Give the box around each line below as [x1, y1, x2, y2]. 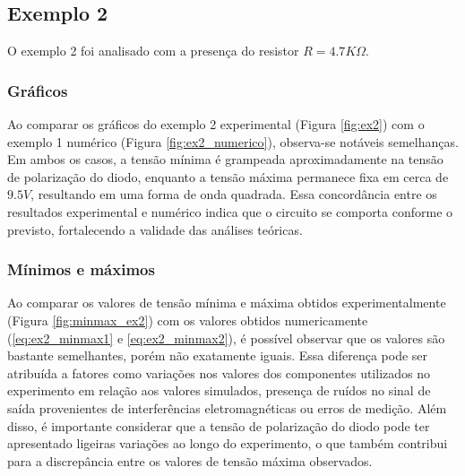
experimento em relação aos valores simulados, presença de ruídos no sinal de [7, 381, 431, 400]
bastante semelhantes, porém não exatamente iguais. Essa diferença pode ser [7, 346, 428, 365]
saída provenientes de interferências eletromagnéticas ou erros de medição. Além [7, 398, 447, 417]
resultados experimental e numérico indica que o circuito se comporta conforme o [7, 202, 453, 221]
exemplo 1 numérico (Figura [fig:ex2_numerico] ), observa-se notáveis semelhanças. [7, 132, 459, 151]
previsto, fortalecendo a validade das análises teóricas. [7, 220, 303, 238]
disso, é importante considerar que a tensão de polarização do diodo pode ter [7, 416, 430, 435]
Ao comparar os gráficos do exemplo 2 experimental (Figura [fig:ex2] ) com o [7, 115, 425, 134]
